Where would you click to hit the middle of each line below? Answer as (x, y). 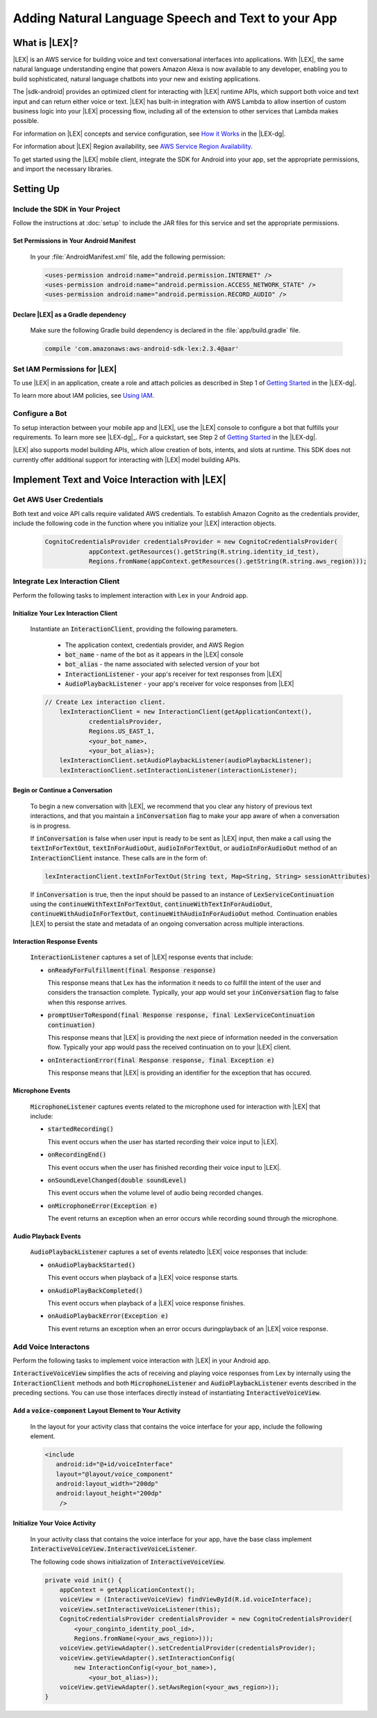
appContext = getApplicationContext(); (127, 1590)
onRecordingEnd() (77, 1155)
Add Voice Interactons (51, 1347)
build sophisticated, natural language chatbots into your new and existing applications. (136, 79)
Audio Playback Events (47, 1236)
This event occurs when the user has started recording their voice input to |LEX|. (163, 1141)
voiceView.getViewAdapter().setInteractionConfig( (147, 1658)
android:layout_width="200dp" (107, 1484)
